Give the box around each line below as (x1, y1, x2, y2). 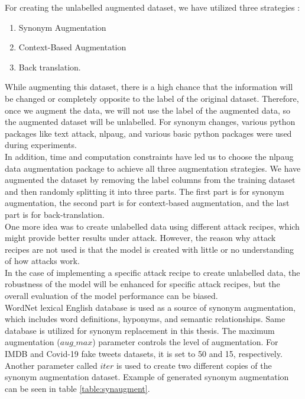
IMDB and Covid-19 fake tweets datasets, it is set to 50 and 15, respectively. (5, 347, 283, 360)
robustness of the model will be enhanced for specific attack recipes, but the (5, 278, 280, 290)
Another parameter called (5, 359, 98, 371)
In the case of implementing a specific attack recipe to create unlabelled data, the (5, 266, 300, 278)
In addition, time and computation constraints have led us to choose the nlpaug (5, 150, 294, 162)
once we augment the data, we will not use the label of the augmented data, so (5, 104, 291, 116)
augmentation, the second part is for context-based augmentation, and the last (5, 197, 290, 209)
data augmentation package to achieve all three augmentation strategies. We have (5, 162, 301, 174)
